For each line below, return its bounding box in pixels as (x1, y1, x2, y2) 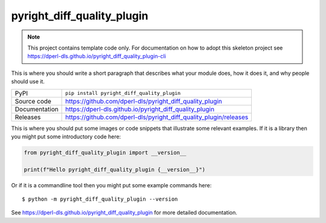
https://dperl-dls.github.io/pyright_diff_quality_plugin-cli (27, 53, 166, 60)
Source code (14, 97, 51, 105)
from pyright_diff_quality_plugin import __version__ (24, 149, 187, 156)
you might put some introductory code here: (11, 133, 121, 140)
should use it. (11, 78, 45, 85)
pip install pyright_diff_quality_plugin (65, 90, 181, 96)
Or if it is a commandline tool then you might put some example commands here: (11, 181, 212, 189)
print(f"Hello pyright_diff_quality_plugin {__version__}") (24, 166, 206, 173)
